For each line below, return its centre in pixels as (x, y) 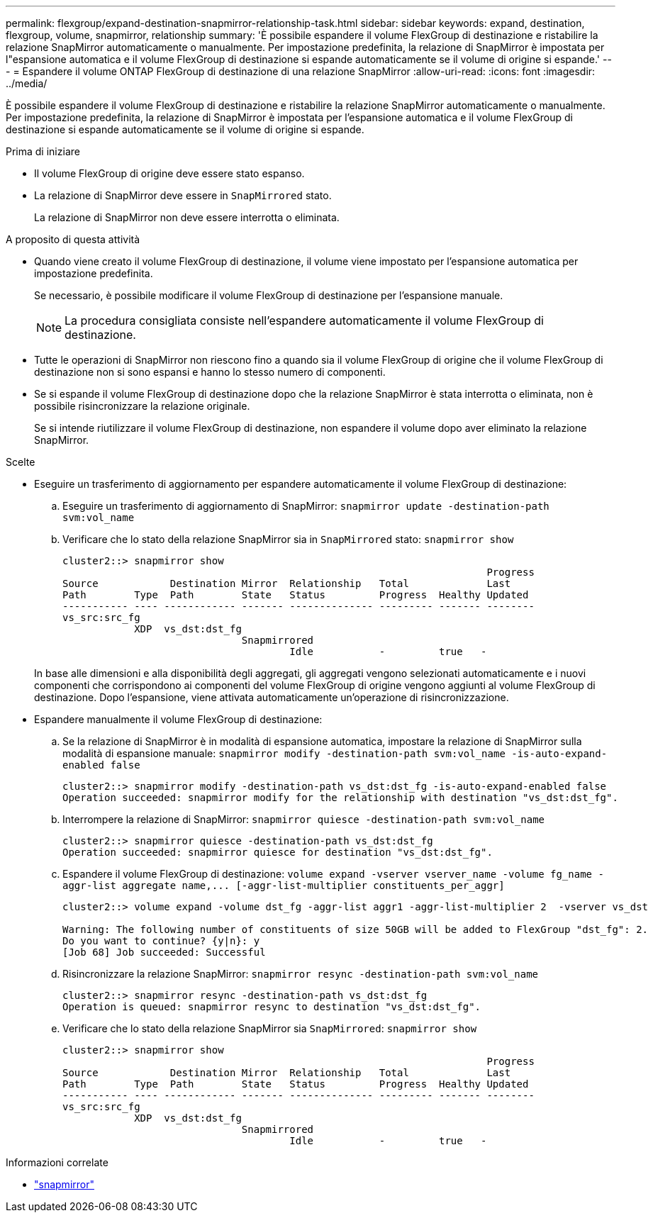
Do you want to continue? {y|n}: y (161, 941)
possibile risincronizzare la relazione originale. (142, 406)
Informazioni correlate (57, 1162)
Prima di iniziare (43, 151)
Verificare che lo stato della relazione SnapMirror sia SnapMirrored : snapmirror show (270, 1028)
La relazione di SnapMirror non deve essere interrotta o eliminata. (187, 217)
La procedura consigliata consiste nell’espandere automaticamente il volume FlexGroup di (304, 320)
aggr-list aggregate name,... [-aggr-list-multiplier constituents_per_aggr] (284, 885)
